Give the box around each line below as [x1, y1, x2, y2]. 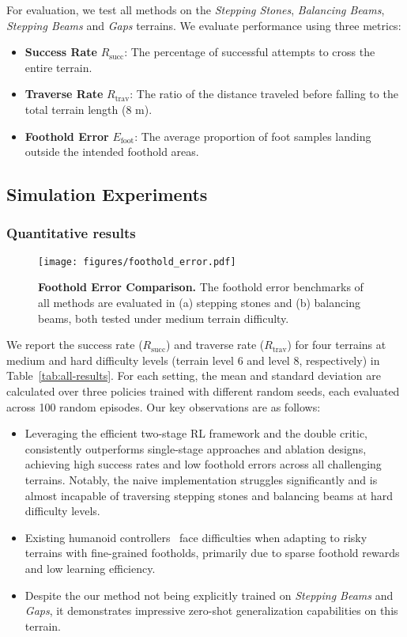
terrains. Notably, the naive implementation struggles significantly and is [24, 471, 378, 487]
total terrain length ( [24, 100, 126, 117]
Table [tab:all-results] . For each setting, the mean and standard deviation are [6, 367, 381, 384]
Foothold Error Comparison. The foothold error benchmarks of [38, 279, 364, 295]
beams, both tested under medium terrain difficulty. [38, 309, 289, 326]
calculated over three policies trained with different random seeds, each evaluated [6, 382, 400, 399]
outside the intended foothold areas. [24, 143, 199, 160]
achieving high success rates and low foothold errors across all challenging [24, 456, 382, 472]
